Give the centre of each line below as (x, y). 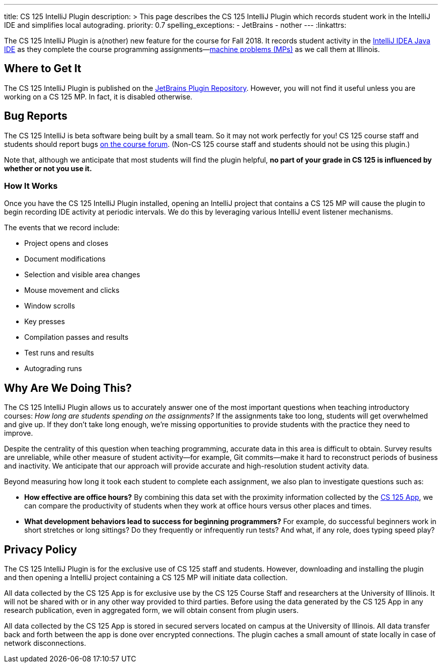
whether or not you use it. (48, 168)
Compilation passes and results (76, 337)
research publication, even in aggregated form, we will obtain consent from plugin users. (151, 610)
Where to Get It (43, 69)
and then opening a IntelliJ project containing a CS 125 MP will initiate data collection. (146, 578)
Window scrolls (50, 306)
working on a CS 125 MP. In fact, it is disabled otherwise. (98, 96)
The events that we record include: (62, 228)
